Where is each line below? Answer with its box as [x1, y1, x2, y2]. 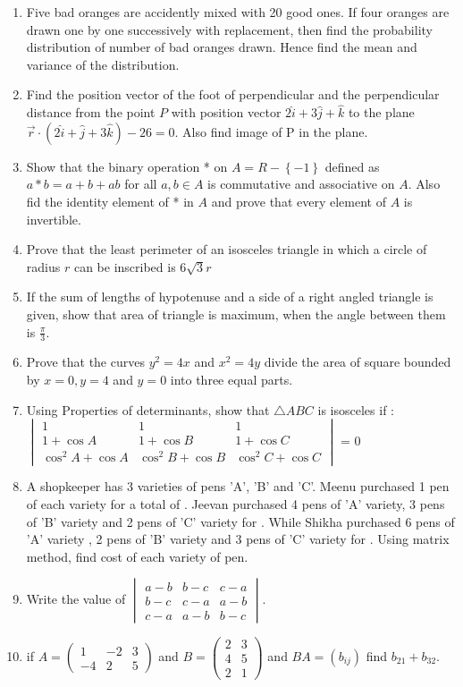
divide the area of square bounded [264, 352, 451, 371]
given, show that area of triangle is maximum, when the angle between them [26, 304, 446, 323]
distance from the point [26, 103, 156, 122]
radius [26, 257, 61, 276]
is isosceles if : [317, 400, 394, 419]
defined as [324, 157, 380, 175]
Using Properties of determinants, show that [26, 400, 270, 419]
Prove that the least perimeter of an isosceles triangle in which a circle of [26, 240, 427, 259]
